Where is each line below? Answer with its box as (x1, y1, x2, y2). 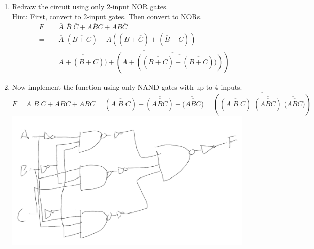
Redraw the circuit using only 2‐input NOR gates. (12, 1, 168, 11)
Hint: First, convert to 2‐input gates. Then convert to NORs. (12, 11, 202, 21)
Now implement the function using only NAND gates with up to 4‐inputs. (12, 81, 242, 92)
